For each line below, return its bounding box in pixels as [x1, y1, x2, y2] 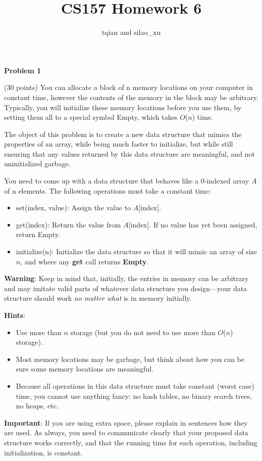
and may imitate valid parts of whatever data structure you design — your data [4, 283, 247, 293]
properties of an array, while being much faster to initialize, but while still [4, 139, 233, 149]
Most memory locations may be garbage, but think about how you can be [16, 353, 244, 364]
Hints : [4, 310, 26, 320]
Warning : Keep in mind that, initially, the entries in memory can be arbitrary [4, 273, 249, 284]
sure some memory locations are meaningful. [16, 363, 153, 374]
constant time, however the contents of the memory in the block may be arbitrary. [4, 91, 258, 102]
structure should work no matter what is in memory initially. [4, 293, 192, 303]
